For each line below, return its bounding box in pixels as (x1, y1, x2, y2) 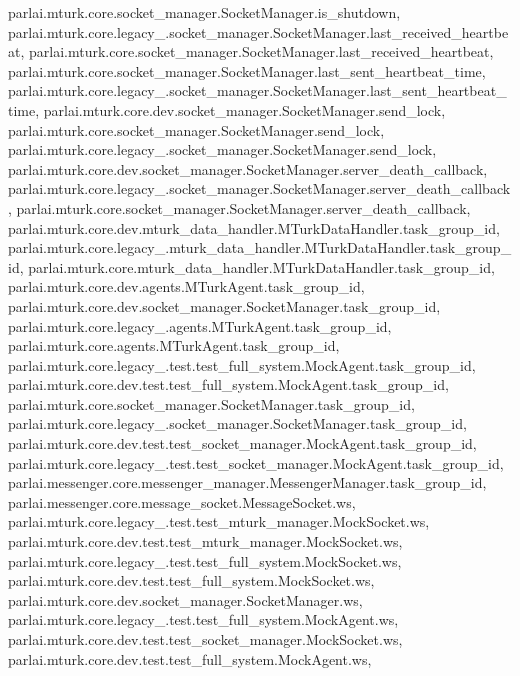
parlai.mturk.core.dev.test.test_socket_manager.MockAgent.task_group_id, (8, 433, 477, 454)
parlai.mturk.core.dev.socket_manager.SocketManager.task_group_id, (8, 295, 441, 316)
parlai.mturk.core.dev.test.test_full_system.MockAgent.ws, (8, 648, 372, 669)
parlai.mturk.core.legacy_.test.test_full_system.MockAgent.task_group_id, (8, 354, 476, 375)
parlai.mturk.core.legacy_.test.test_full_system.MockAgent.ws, (8, 609, 399, 630)
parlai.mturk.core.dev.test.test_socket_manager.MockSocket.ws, (8, 629, 403, 649)
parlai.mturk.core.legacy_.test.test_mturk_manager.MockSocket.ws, (8, 511, 430, 532)
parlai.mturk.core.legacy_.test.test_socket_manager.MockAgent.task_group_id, (8, 452, 504, 473)
